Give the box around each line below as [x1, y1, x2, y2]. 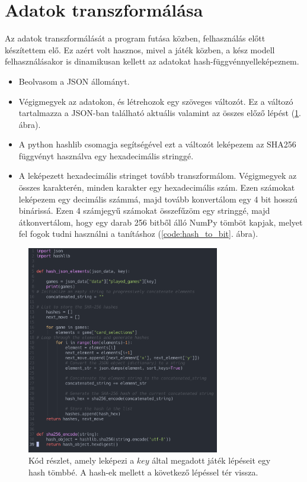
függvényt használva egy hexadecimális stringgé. [18, 149, 194, 162]
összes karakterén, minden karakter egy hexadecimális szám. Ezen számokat [18, 181, 295, 194]
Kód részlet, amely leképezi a [28, 454, 135, 467]
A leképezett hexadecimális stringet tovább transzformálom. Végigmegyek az [18, 169, 297, 182]
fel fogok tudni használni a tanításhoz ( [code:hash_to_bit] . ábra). [18, 227, 258, 240]
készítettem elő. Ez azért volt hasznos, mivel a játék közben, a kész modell [5, 43, 275, 56]
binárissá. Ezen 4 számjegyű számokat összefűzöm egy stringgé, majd [18, 204, 270, 217]
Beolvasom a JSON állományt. [18, 75, 130, 87]
